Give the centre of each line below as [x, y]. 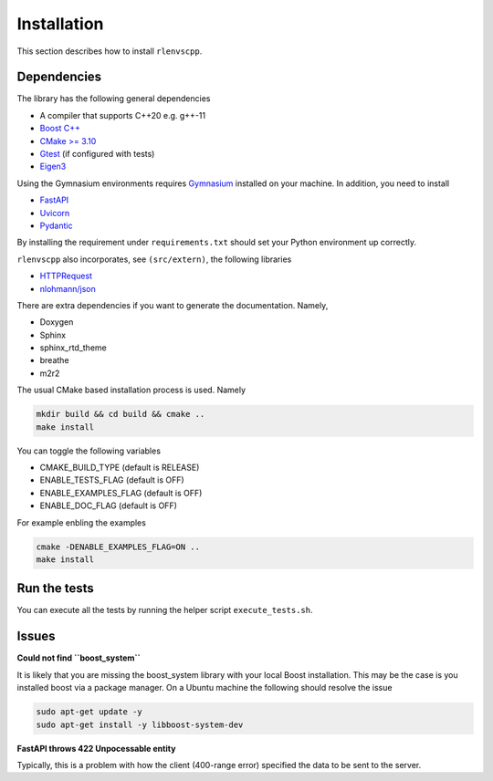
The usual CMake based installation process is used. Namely [131, 390]
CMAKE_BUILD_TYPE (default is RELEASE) [120, 468]
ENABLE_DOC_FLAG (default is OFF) [109, 505]
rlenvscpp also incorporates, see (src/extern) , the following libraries [154, 259]
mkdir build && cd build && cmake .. [121, 414]
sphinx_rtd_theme [73, 348]
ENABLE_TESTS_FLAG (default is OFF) [112, 480]
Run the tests [56, 588]
